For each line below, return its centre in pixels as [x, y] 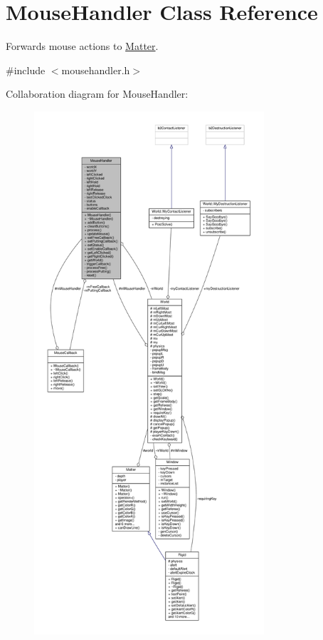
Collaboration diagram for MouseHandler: [97, 94]
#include [26, 70]
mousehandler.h [96, 70]
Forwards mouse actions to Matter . [82, 46]
